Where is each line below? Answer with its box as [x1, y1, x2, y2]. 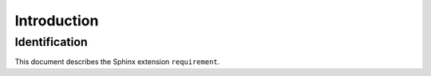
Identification [14, 35, 88, 49]
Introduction [14, 12, 99, 29]
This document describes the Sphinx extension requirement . [14, 57, 220, 66]
